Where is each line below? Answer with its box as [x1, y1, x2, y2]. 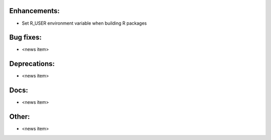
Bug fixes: [9, 33, 42, 42]
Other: [9, 112, 30, 121]
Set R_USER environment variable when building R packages [22, 20, 147, 26]
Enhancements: [9, 7, 60, 15]
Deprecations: [9, 59, 55, 68]
